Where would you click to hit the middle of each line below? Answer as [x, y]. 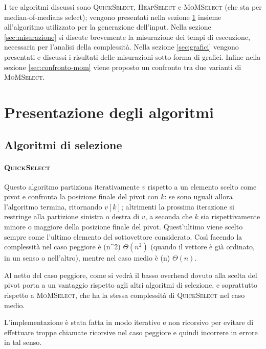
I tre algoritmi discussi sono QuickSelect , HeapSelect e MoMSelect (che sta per [133, 7]
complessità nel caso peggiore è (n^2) [62, 247]
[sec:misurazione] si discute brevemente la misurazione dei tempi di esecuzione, [127, 37]
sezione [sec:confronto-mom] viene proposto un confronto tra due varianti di [123, 67]
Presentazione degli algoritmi [109, 112]
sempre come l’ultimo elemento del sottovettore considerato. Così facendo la [123, 236]
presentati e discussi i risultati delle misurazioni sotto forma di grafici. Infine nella [132, 56]
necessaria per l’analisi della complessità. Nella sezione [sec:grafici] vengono [121, 47]
